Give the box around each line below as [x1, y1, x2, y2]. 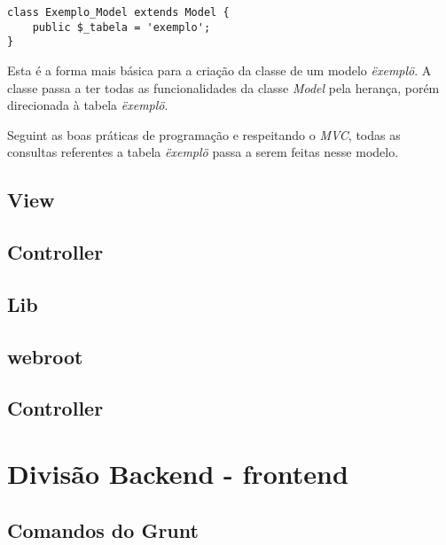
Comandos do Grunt [7, 516, 199, 543]
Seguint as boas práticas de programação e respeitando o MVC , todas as [7, 125, 401, 144]
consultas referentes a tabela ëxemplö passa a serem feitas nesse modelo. [7, 143, 399, 161]
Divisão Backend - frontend [7, 455, 348, 492]
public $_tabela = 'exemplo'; [32, 20, 211, 34]
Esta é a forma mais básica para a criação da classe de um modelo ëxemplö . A [7, 60, 432, 79]
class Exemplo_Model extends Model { [7, 6, 230, 19]
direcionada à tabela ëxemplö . [7, 96, 168, 114]
